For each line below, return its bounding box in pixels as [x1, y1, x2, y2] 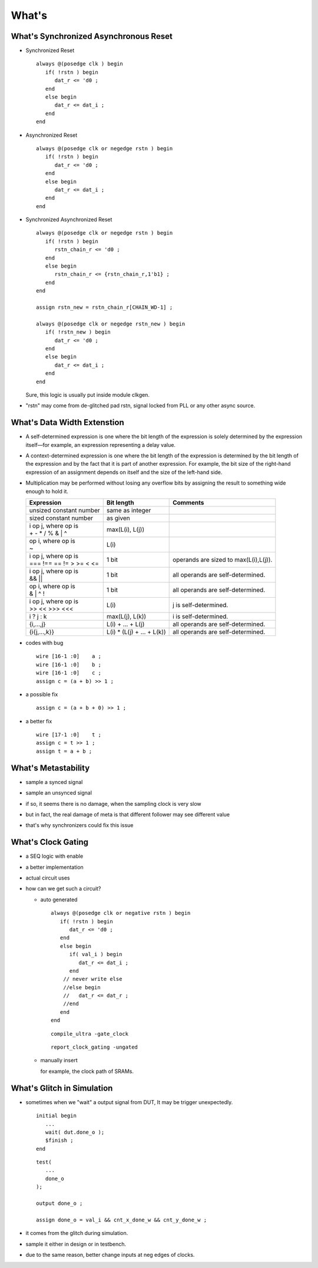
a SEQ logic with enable [25, 852, 84, 860]
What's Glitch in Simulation [11, 1083, 113, 1093]
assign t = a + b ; [36, 747, 92, 755]
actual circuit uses [25, 874, 70, 881]
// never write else [62, 976, 122, 983]
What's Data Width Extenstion [11, 417, 124, 427]
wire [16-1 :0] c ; [36, 670, 102, 676]
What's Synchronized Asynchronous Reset [11, 31, 173, 41]
